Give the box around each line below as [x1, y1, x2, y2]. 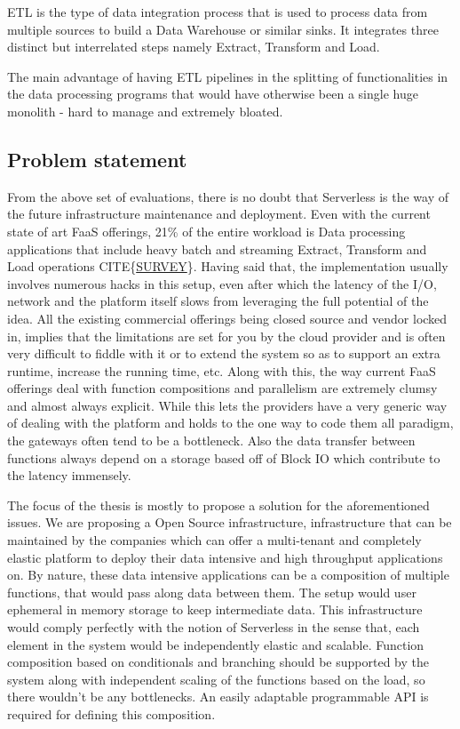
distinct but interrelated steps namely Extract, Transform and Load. [7, 37, 380, 56]
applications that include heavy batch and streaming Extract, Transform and [7, 239, 427, 258]
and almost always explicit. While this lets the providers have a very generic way [7, 396, 448, 414]
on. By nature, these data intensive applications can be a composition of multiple [7, 565, 449, 584]
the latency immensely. [7, 466, 131, 485]
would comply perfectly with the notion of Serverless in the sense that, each [7, 618, 420, 637]
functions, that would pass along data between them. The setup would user [7, 582, 416, 601]
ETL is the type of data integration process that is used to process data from [7, 3, 428, 20]
